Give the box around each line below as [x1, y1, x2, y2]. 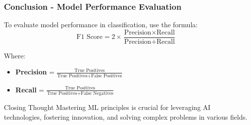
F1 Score [76, 34, 103, 41]
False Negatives [81, 91, 113, 96]
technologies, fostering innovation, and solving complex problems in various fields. [4, 111, 248, 122]
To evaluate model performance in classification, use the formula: [4, 19, 198, 30]
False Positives [91, 73, 122, 78]
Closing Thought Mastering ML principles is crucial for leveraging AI [4, 102, 211, 112]
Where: [4, 50, 25, 60]
